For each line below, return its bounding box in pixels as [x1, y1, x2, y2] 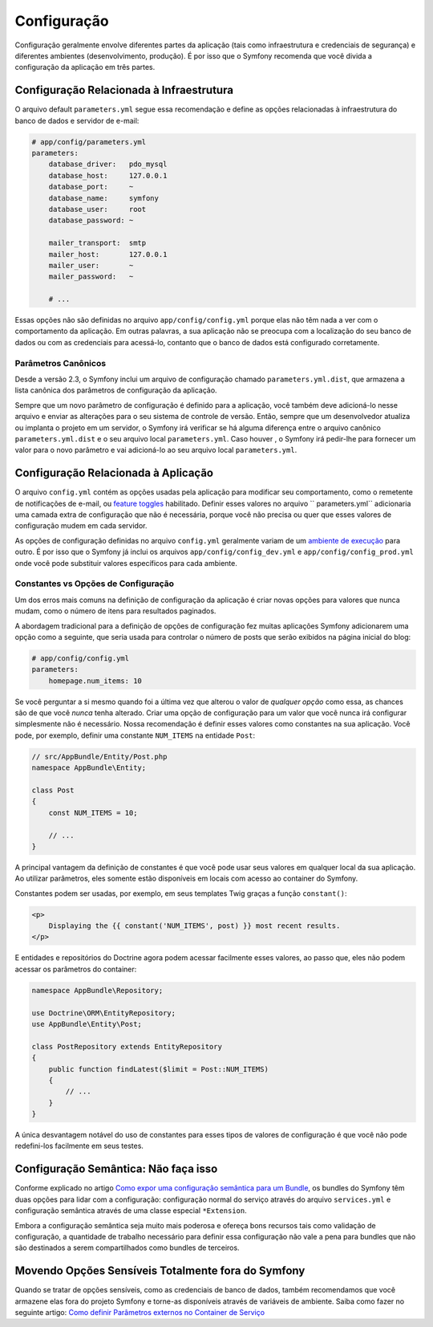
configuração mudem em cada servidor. [14, 521, 148, 531]
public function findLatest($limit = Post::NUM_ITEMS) [48, 1064, 269, 1073]
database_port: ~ [48, 182, 134, 192]
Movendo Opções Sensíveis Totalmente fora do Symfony [14, 1264, 306, 1278]
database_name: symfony [48, 193, 160, 202]
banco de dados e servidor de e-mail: [14, 116, 140, 125]
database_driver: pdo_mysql [48, 160, 168, 169]
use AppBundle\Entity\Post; [31, 1020, 142, 1028]
